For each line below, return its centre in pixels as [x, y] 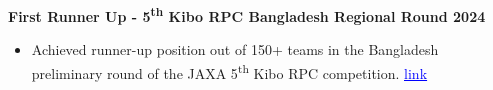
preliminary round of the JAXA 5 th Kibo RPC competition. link [229, 71]
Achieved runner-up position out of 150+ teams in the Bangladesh [235, 49]
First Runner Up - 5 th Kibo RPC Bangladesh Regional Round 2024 [247, 14]
